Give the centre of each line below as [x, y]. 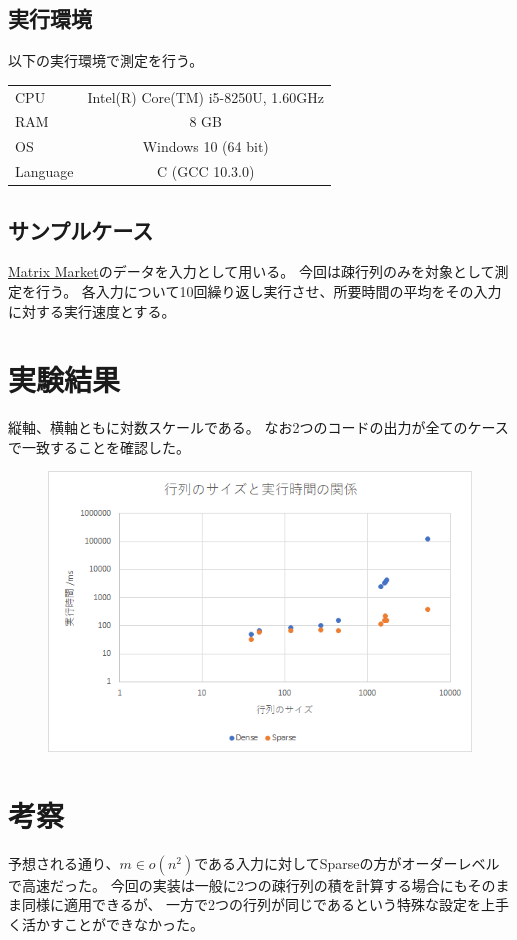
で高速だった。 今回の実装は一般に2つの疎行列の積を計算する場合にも [238, 884]
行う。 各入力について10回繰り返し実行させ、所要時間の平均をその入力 [268, 290]
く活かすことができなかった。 [106, 923]
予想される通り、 [64, 862]
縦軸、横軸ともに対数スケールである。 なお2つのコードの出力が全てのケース [258, 427]
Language [44, 171]
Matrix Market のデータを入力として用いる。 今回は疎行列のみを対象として [251, 271]
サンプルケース [81, 229]
